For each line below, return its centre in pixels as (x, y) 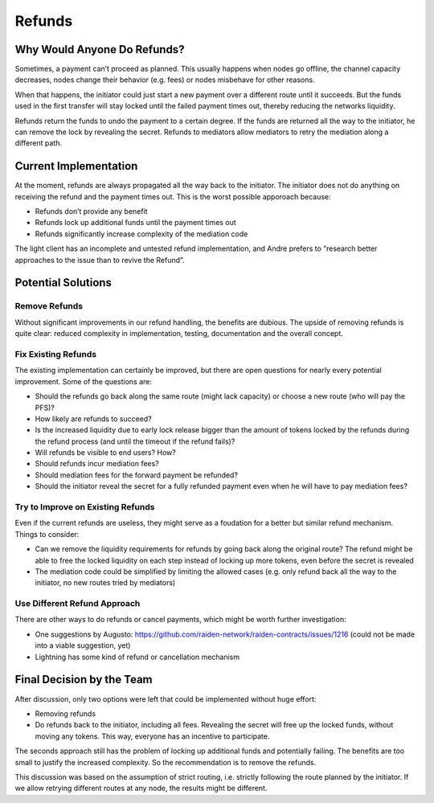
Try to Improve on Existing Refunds (85, 507)
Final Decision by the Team (84, 680)
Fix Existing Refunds (55, 354)
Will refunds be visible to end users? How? (105, 453)
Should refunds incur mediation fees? (97, 464)
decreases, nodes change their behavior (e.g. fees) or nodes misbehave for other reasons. (165, 80)
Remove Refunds (49, 306)
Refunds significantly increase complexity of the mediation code (141, 234)
